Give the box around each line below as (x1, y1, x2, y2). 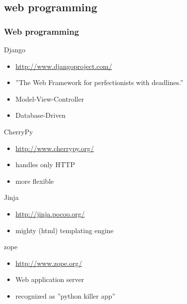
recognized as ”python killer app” (15, 290, 116, 301)
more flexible (15, 175, 54, 186)
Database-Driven (15, 110, 66, 120)
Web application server (15, 274, 84, 284)
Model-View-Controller (15, 93, 84, 104)
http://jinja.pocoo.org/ (15, 208, 85, 218)
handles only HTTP (15, 159, 75, 170)
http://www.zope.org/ (15, 258, 82, 268)
